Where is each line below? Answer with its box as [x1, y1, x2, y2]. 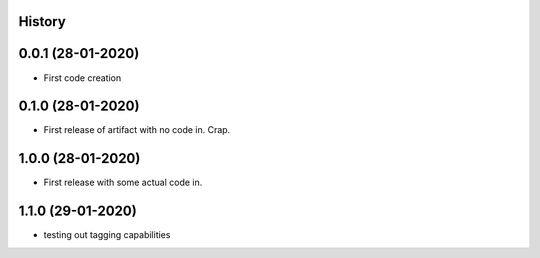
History [18, 13, 67, 30]
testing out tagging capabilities [43, 229, 171, 241]
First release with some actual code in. [43, 176, 203, 189]
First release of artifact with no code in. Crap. [43, 124, 231, 136]
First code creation [43, 71, 122, 84]
